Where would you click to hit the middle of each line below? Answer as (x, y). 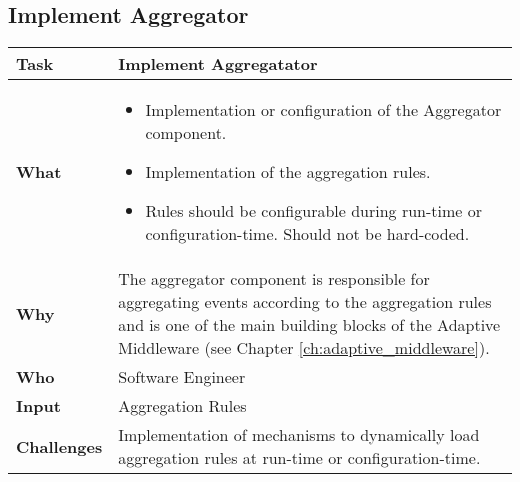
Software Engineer (182, 377)
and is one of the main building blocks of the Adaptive (309, 325)
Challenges (59, 446)
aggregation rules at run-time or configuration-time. (299, 458)
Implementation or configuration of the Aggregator (323, 110)
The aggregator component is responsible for (274, 279)
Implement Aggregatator (218, 64)
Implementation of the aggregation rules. (288, 172)
